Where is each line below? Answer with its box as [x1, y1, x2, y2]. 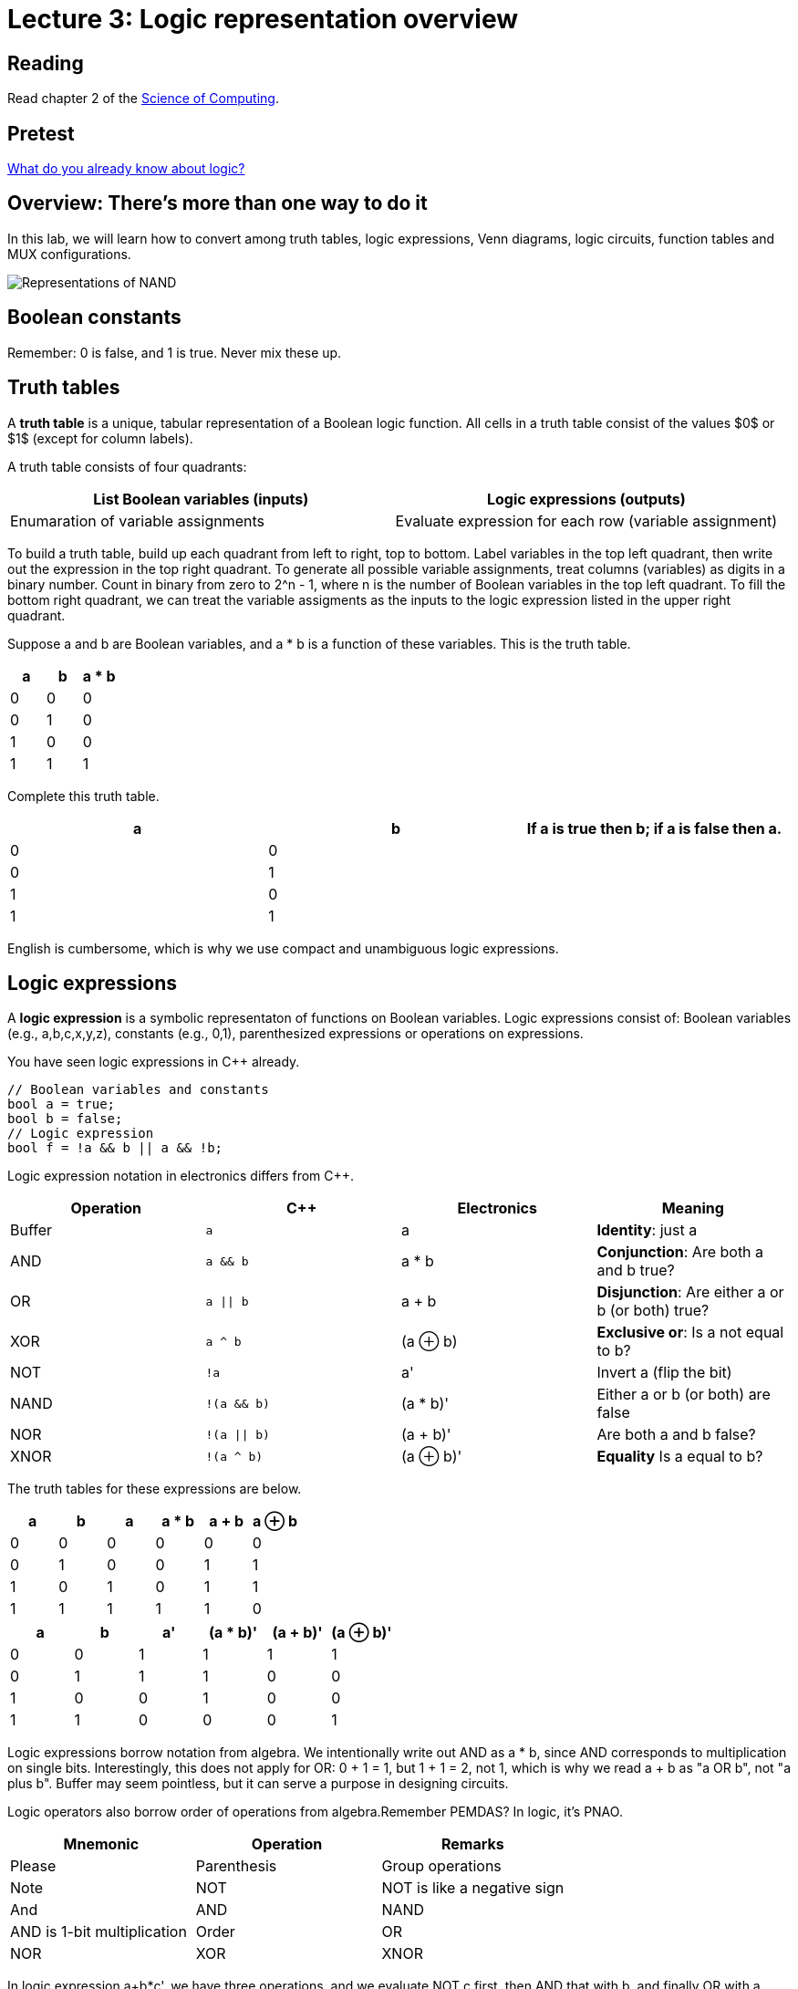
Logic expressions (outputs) [486, 489, 686, 508]
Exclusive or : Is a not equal [596, 1323, 784, 1342]
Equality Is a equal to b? [596, 1447, 763, 1466]
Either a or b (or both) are [596, 1385, 771, 1404]
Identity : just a [596, 1221, 698, 1240]
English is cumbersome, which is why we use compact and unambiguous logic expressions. [7, 940, 559, 956]
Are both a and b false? [596, 1425, 756, 1444]
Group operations [381, 1857, 502, 1876]
